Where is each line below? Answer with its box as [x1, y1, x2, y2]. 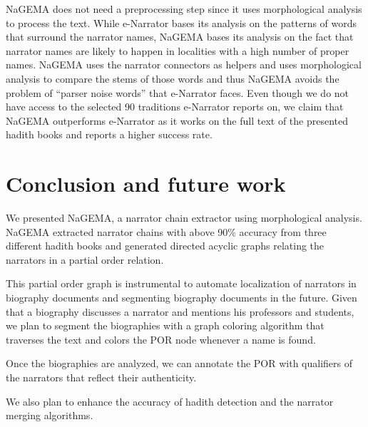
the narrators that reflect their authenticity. [6, 370, 197, 384]
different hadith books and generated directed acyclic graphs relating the [6, 238, 324, 253]
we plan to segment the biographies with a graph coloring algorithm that [6, 318, 324, 333]
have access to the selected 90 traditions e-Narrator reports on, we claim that [6, 99, 344, 114]
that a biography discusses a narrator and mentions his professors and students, [6, 304, 354, 319]
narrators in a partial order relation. [6, 252, 164, 267]
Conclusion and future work [6, 169, 286, 198]
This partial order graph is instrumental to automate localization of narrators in [6, 276, 357, 291]
